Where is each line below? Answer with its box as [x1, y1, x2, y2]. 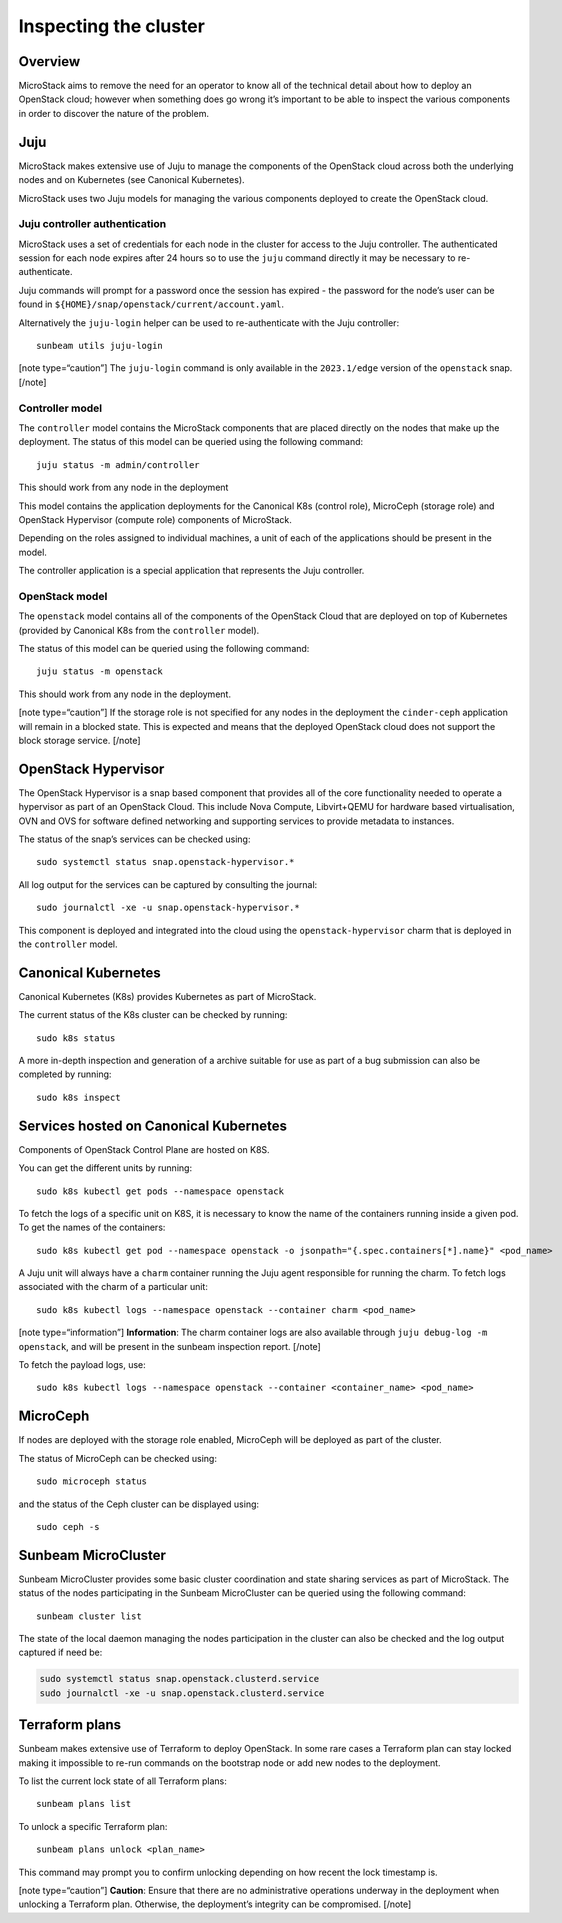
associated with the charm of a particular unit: [18, 1281, 209, 1293]
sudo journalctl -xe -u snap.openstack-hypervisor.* [36, 902, 300, 914]
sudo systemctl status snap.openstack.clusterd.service [39, 1673, 320, 1685]
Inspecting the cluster [18, 15, 205, 37]
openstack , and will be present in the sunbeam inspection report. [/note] [18, 1340, 322, 1352]
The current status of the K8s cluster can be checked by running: [18, 1009, 288, 1021]
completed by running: [18, 1068, 112, 1080]
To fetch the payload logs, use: [18, 1359, 147, 1371]
